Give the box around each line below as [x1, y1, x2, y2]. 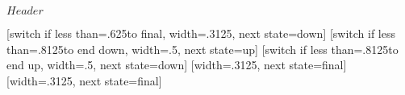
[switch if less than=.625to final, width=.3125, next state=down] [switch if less [6, 25, 395, 41]
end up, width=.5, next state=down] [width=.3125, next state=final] [6, 56, 347, 73]
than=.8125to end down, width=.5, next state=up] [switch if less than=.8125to [6, 40, 399, 57]
